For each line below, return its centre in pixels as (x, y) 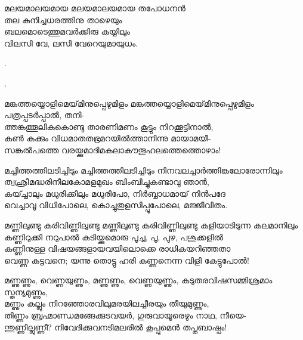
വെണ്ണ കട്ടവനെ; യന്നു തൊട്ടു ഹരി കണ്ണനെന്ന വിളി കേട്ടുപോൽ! (127, 260)
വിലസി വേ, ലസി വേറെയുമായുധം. (71, 43)
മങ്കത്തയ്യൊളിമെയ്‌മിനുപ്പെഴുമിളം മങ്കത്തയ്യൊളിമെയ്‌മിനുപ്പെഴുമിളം (129, 103)
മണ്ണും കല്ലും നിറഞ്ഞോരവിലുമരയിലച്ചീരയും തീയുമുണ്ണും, (107, 303)
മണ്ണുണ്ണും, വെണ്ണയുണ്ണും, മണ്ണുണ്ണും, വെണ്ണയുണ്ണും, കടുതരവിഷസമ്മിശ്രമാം (138, 280)
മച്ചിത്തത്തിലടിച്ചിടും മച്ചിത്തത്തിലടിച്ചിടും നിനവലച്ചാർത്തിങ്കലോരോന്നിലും (143, 170)
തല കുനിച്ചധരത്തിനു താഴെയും (63, 19)
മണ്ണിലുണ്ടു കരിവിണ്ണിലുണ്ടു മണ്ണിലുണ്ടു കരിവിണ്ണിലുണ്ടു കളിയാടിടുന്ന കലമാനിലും (151, 225)
